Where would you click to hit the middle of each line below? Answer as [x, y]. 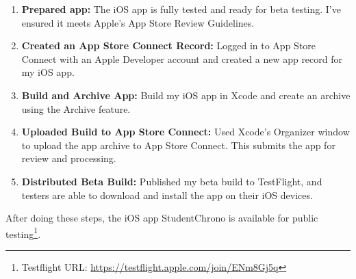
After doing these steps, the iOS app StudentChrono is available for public [162, 218]
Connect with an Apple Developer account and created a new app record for [182, 58]
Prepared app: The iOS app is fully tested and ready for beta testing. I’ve [181, 9]
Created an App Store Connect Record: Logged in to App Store [169, 45]
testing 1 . [23, 232]
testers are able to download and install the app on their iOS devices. [167, 195]
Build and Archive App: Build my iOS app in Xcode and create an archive [186, 95]
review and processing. [69, 158]
